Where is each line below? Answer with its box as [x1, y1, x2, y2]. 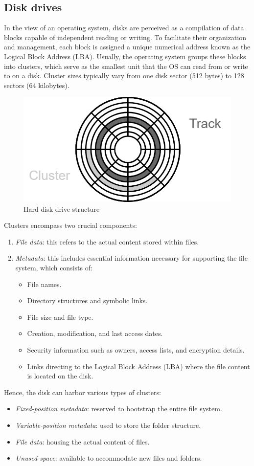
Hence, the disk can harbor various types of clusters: [4, 387, 161, 397]
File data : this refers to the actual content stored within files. [15, 236, 199, 246]
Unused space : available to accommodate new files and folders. [15, 453, 202, 463]
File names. [27, 279, 62, 289]
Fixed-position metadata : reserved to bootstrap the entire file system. [15, 403, 222, 414]
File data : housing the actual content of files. [15, 436, 150, 446]
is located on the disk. [27, 371, 93, 381]
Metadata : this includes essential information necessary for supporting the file [15, 253, 248, 263]
